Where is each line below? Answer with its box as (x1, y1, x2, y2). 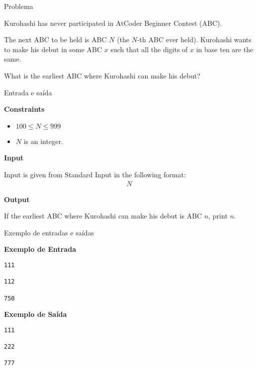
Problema (4, 1, 33, 11)
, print (208, 211, 228, 221)
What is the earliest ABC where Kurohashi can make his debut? (4, 70, 200, 80)
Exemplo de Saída (4, 309, 67, 319)
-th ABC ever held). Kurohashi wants (137, 34, 252, 45)
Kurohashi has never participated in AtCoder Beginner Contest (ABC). (4, 17, 222, 28)
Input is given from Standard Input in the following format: (4, 169, 186, 179)
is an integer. (23, 136, 63, 146)
